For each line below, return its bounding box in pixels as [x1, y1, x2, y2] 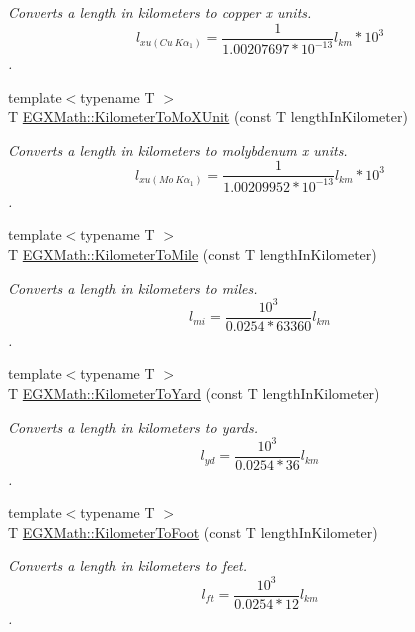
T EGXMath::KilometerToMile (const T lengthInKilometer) [8, 243, 377, 264]
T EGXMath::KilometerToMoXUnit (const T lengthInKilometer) [8, 106, 408, 127]
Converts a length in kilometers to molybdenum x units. [8, 139, 348, 160]
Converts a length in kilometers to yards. [8, 416, 258, 437]
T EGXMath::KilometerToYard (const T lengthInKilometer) [8, 382, 380, 403]
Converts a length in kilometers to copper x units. [8, 2, 312, 22]
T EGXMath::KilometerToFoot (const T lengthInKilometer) [8, 521, 378, 542]
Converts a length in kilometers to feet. [8, 555, 248, 576]
